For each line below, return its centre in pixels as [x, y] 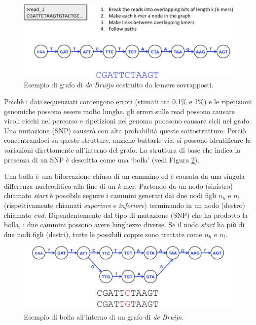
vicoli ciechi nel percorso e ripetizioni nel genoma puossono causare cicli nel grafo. [128, 121]
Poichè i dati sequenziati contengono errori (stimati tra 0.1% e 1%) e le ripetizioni [128, 102]
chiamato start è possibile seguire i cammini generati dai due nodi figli [110, 195]
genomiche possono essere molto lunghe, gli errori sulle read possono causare [119, 111]
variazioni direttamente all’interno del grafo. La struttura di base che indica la [122, 150]
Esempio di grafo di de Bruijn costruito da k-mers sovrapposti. [119, 85]
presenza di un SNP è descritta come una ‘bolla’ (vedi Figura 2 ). [102, 159]
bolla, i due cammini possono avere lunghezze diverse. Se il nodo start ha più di [124, 224]
